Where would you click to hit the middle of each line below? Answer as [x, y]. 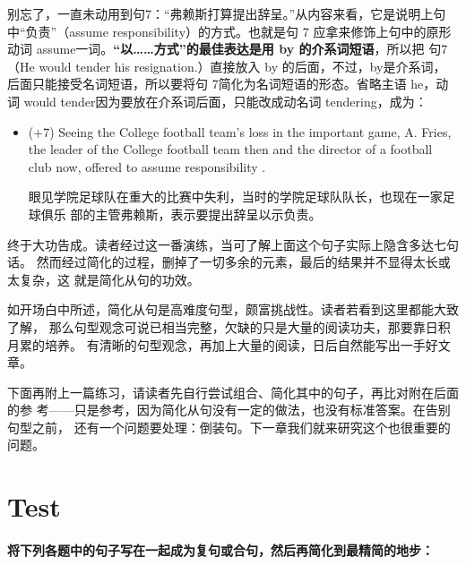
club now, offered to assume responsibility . [147, 166]
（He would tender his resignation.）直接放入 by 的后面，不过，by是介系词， [227, 66]
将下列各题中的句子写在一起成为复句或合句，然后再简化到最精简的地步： [220, 550]
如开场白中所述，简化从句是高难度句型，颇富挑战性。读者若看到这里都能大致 [233, 309]
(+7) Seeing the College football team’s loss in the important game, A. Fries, [240, 131]
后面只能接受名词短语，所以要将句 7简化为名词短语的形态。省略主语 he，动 [228, 84]
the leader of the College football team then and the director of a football [230, 149]
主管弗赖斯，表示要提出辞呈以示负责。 [208, 214]
